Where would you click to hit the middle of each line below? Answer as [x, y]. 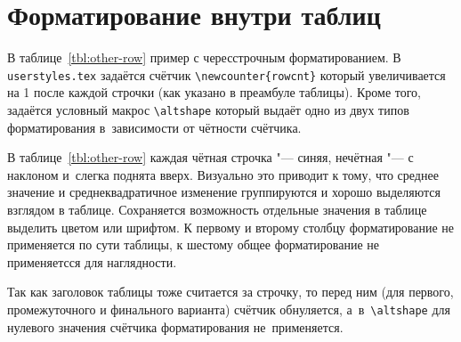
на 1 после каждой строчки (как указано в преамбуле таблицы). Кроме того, [214, 92]
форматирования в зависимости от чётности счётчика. [154, 127]
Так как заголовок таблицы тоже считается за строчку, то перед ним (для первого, [230, 292]
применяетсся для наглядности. [92, 261]
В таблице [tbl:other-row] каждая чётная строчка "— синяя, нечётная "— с [210, 157]
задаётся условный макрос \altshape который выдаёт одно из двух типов [208, 109]
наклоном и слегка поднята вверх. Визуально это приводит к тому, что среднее [223, 174]
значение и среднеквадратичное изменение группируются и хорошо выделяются [224, 192]
